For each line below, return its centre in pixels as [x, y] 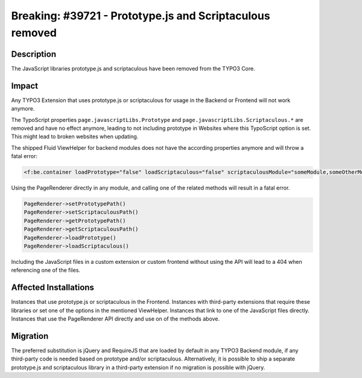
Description [34, 54]
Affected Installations [53, 288]
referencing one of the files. [46, 270]
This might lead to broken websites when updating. [75, 136]
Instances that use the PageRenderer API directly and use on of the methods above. [116, 319]
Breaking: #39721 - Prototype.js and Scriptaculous [141, 16]
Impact [25, 85]
